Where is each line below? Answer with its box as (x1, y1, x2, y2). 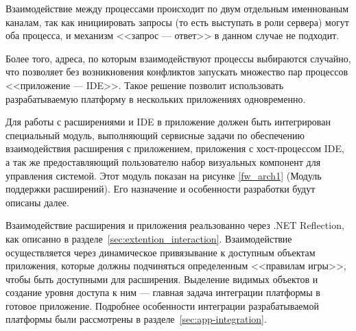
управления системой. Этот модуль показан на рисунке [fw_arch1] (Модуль (5, 168, 322, 182)
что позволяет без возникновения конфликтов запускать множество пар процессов (5, 64, 348, 79)
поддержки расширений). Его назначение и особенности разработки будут (5, 182, 316, 196)
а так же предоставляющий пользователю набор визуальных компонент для (5, 154, 321, 169)
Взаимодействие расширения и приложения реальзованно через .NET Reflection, (5, 218, 344, 232)
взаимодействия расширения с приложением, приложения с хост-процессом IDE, (5, 141, 344, 156)
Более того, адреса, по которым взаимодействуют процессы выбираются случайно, (5, 51, 351, 65)
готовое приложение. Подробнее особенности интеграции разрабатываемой (5, 298, 319, 312)
